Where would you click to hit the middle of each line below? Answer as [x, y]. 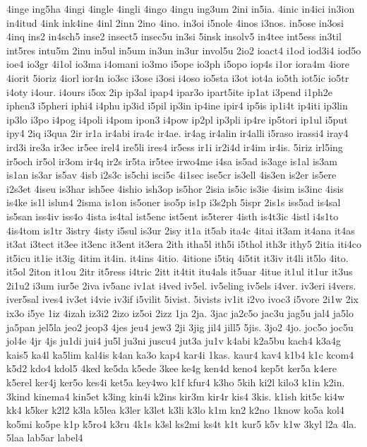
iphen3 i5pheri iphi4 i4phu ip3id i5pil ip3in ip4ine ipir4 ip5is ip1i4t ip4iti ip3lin [177, 106]
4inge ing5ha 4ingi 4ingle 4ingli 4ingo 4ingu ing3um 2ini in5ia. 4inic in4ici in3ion [181, 8]
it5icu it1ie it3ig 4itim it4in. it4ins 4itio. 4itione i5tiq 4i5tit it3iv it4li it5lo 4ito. [178, 257]
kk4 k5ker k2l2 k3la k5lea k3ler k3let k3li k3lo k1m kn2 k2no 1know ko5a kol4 [175, 410]
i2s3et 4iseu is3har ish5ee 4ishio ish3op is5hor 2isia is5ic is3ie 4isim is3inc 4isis [175, 188]
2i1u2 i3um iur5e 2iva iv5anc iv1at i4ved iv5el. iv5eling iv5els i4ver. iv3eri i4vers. [181, 285]
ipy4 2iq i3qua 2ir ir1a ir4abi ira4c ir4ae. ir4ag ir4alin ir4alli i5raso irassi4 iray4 [178, 133]
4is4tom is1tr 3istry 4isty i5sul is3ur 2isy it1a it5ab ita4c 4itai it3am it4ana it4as [181, 230]
